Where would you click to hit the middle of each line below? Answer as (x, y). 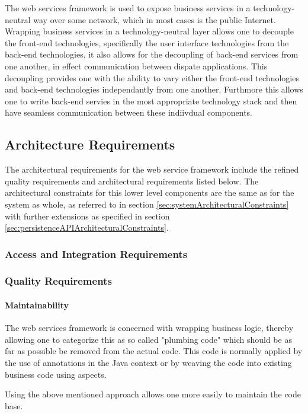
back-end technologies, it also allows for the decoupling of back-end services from (152, 54)
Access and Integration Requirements (96, 254)
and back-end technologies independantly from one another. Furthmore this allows (154, 89)
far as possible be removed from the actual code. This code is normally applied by (154, 351)
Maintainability (37, 305)
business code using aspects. (56, 374)
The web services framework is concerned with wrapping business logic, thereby (149, 328)
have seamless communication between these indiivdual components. (129, 112)
